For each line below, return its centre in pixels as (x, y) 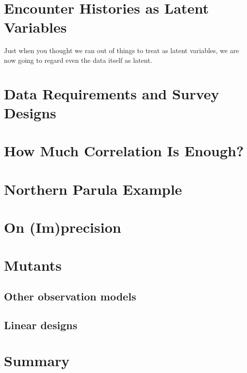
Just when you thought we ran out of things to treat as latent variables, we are (122, 50)
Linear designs (41, 325)
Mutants (33, 265)
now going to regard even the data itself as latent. (78, 60)
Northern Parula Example (93, 189)
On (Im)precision (63, 227)
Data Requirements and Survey (112, 93)
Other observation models (70, 296)
